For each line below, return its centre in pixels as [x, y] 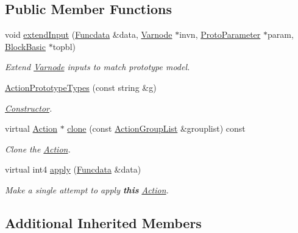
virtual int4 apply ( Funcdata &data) [73, 169]
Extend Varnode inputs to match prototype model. [98, 67]
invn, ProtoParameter [220, 34]
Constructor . [29, 108]
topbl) [64, 46]
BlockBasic [25, 46]
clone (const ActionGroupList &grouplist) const [156, 128]
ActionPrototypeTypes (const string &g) [81, 87]
